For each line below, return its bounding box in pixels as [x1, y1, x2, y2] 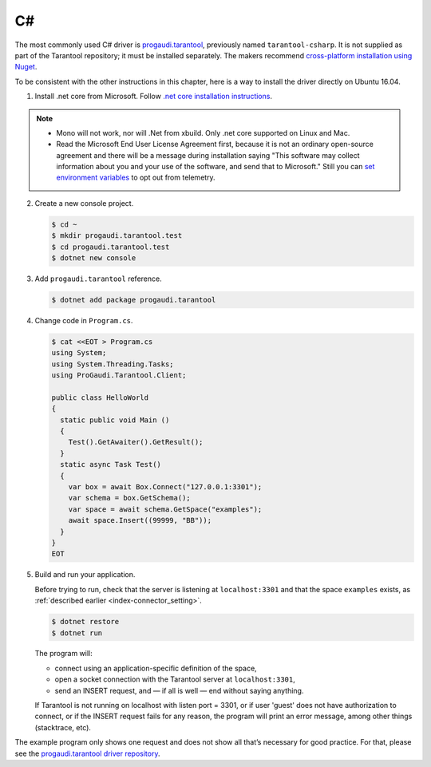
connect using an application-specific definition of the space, [54, 663, 257, 673]
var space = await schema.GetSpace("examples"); [68, 504, 263, 514]
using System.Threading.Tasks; [51, 359, 175, 369]
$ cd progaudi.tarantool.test [51, 242, 170, 251]
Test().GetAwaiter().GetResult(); [68, 437, 204, 447]
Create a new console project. [34, 198, 134, 208]
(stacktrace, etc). [34, 722, 92, 732]
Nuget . [14, 62, 38, 72]
